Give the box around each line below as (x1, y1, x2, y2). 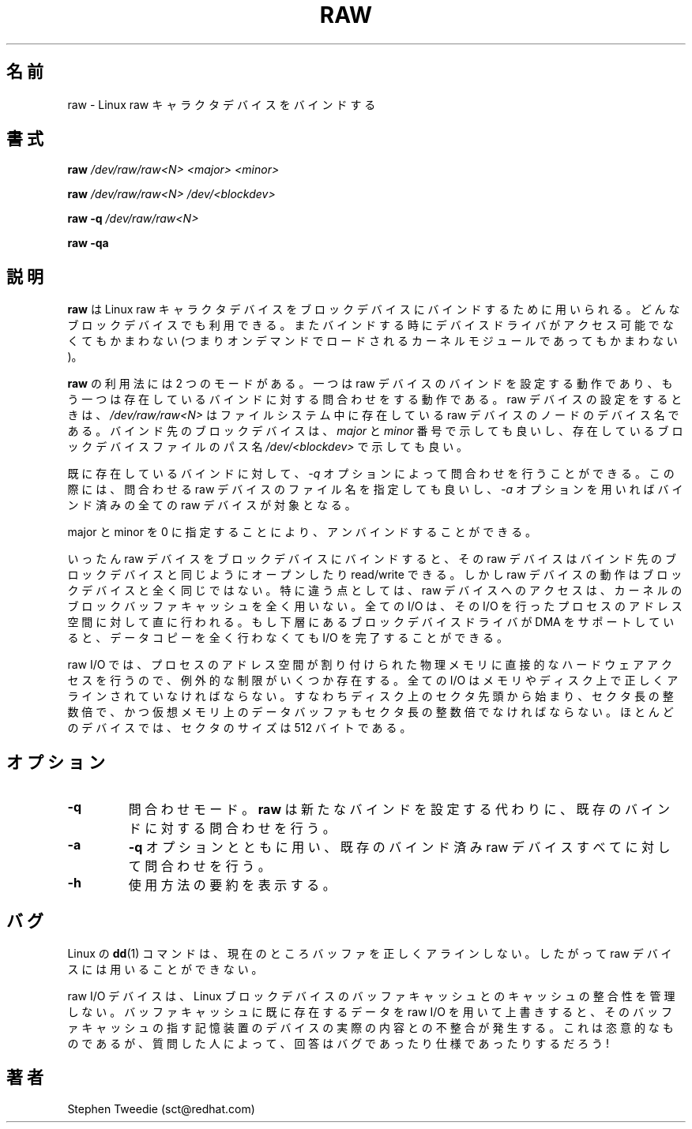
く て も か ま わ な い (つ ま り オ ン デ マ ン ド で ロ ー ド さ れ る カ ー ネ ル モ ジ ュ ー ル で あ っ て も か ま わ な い (67, 334, 678, 348)
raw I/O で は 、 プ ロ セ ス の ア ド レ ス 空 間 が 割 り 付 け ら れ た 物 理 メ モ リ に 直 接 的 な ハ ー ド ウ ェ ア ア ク (67, 658, 672, 672)
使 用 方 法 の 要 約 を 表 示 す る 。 (128, 877, 336, 894)
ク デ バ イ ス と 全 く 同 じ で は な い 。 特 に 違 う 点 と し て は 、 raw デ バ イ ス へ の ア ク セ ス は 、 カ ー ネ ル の (67, 583, 683, 598)
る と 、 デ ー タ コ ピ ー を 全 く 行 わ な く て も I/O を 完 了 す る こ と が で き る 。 (67, 631, 509, 645)
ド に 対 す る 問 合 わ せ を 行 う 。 (128, 820, 336, 837)
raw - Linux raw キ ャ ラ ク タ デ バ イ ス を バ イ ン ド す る (67, 97, 376, 111)
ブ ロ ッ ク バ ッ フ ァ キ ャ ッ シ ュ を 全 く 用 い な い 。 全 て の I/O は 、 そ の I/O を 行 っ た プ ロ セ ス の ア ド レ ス (67, 599, 683, 613)
